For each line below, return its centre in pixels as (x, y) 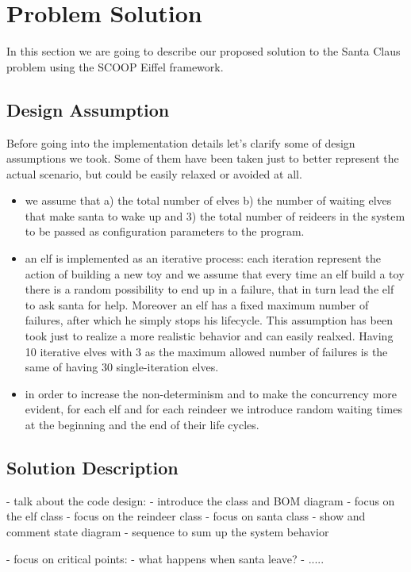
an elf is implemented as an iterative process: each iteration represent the (203, 258)
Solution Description (92, 467)
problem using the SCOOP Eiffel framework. (115, 66)
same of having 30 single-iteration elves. (122, 367)
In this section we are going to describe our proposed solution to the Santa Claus (204, 51)
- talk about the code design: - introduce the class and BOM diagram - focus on (201, 500)
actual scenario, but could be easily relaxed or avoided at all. (154, 173)
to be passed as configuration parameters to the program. (165, 231)
